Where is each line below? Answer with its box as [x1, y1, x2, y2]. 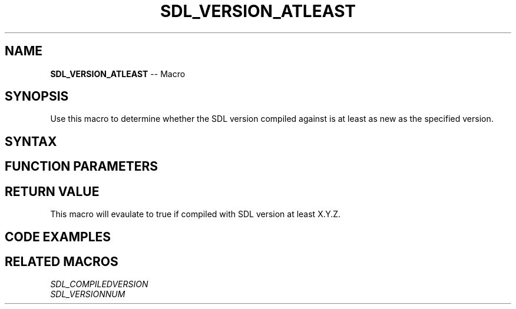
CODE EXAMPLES [5, 229, 111, 244]
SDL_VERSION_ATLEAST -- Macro [50, 68, 186, 79]
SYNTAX [5, 134, 57, 149]
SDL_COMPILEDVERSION [50, 279, 148, 290]
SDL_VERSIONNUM [50, 289, 125, 300]
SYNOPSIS [5, 89, 69, 104]
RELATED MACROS [5, 254, 118, 269]
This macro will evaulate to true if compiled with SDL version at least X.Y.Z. [50, 209, 341, 220]
